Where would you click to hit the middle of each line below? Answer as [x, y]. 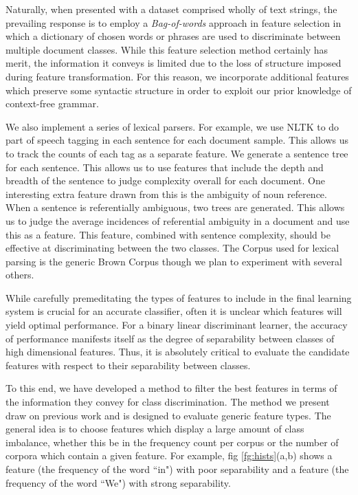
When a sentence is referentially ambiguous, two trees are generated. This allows [175, 207]
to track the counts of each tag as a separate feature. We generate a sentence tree [177, 153]
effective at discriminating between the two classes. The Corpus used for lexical [172, 248]
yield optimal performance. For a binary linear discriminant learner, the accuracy [177, 325]
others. [20, 275]
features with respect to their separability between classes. [128, 365]
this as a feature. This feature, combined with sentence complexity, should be [168, 234]
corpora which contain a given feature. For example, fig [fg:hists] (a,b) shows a [169, 455]
